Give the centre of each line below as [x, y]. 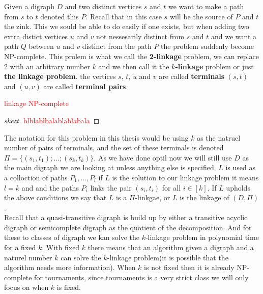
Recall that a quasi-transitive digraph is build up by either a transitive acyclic [126, 217]
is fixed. [69, 287]
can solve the [81, 257]
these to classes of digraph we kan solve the [72, 237]
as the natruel [219, 137]
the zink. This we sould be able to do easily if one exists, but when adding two [127, 26]
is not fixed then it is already [189, 267]
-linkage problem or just [214, 66]
